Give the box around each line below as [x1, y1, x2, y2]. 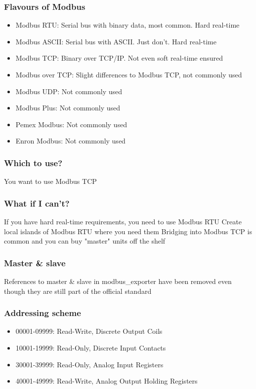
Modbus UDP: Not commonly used [15, 86, 123, 96]
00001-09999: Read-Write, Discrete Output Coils [15, 326, 163, 336]
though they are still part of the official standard [4, 285, 152, 296]
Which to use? [4, 156, 63, 169]
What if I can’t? [4, 197, 70, 209]
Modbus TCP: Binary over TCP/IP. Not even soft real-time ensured [15, 53, 223, 63]
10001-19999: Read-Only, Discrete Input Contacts [15, 343, 166, 353]
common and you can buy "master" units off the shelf [4, 236, 166, 246]
